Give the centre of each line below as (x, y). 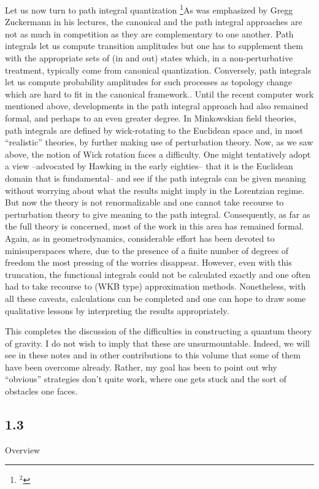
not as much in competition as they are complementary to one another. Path (149, 33)
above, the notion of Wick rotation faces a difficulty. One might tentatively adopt (158, 154)
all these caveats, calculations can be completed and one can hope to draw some (156, 298)
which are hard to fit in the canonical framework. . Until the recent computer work (159, 94)
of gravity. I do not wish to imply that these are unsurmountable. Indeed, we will (157, 343)
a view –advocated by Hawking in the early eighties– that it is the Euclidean (149, 166)
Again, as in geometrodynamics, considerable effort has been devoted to (140, 238)
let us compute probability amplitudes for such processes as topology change (149, 82)
